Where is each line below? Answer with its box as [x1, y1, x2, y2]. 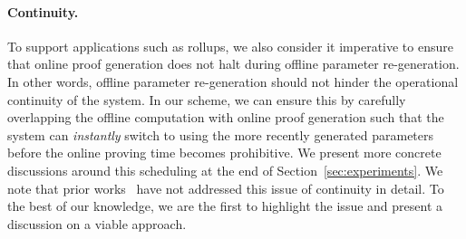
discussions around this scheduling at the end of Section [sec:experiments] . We [7, 160, 443, 179]
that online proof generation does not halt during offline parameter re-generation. [7, 54, 460, 73]
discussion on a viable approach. [7, 214, 187, 233]
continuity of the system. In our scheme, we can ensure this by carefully [7, 90, 406, 109]
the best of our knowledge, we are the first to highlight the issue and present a [7, 196, 443, 215]
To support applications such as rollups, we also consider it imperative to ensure [7, 36, 453, 55]
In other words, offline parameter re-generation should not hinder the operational [7, 72, 459, 91]
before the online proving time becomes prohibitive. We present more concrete [7, 143, 442, 162]
